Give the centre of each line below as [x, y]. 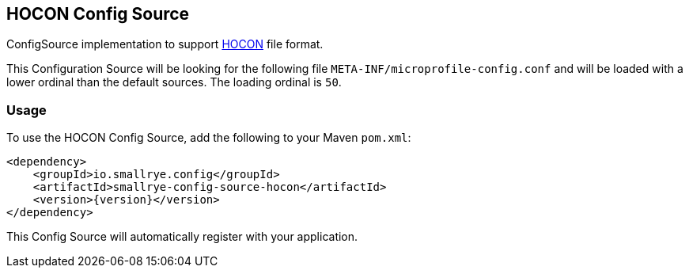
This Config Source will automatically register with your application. [182, 237]
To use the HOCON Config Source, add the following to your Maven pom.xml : [209, 138]
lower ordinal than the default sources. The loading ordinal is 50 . [174, 82]
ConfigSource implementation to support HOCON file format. [165, 44]
